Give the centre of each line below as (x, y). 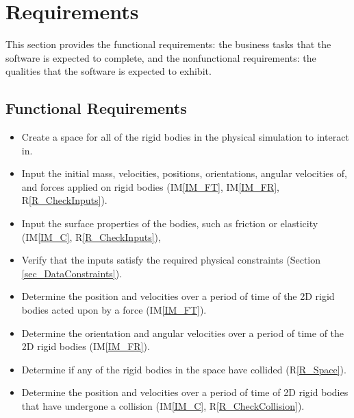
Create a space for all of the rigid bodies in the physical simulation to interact (185, 137)
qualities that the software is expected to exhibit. (109, 71)
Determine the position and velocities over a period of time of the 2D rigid (178, 296)
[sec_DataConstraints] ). (72, 273)
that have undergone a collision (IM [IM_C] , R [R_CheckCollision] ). (163, 406)
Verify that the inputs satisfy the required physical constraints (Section (171, 260)
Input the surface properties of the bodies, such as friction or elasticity (170, 223)
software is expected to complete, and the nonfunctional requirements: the (161, 57)
